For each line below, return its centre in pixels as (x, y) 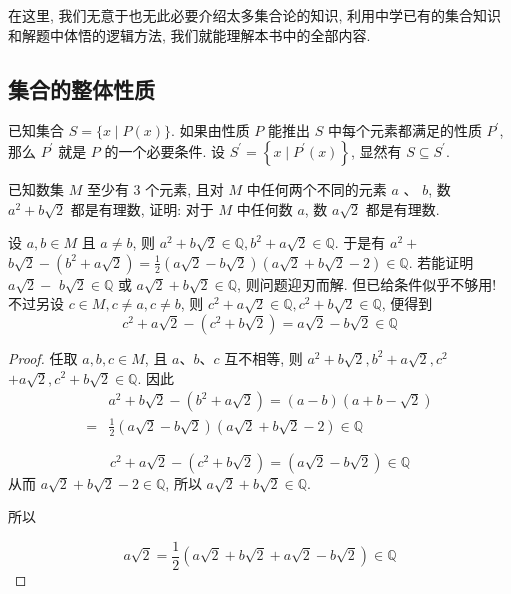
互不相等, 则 (263, 357)
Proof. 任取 (43, 357)
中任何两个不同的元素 (316, 188)
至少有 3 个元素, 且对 (155, 188)
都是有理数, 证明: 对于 (142, 208)
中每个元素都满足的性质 (404, 130)
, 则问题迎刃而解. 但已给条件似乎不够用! (367, 283)
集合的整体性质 (81, 88)
